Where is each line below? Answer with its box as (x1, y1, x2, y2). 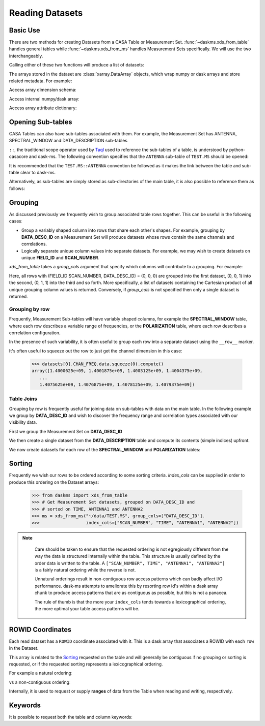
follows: (9, 185, 25, 191)
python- (229, 147, 245, 153)
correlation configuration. (9, 330, 61, 336)
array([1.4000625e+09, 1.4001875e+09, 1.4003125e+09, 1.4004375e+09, (31, 368, 203, 374)
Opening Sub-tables (9, 118, 73, 126)
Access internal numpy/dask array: (9, 96, 79, 102)
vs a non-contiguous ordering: (9, 679, 71, 685)
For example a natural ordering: (9, 670, 73, 676)
